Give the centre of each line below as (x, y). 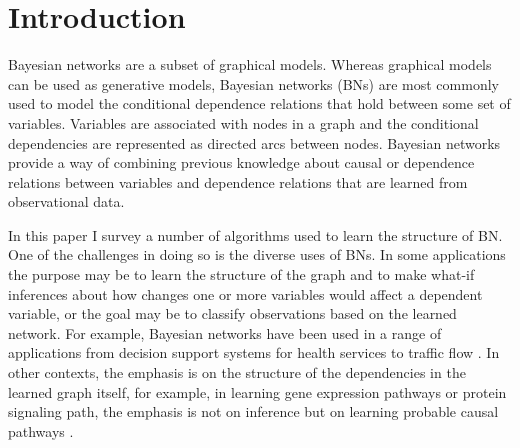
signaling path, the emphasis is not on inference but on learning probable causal (253, 411)
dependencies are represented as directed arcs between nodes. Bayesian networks (254, 142)
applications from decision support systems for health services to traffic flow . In (254, 352)
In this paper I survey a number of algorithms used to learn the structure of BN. (255, 234)
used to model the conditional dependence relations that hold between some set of (259, 103)
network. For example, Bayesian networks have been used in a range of (225, 332)
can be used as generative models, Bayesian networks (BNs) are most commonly (253, 83)
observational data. (66, 201)
